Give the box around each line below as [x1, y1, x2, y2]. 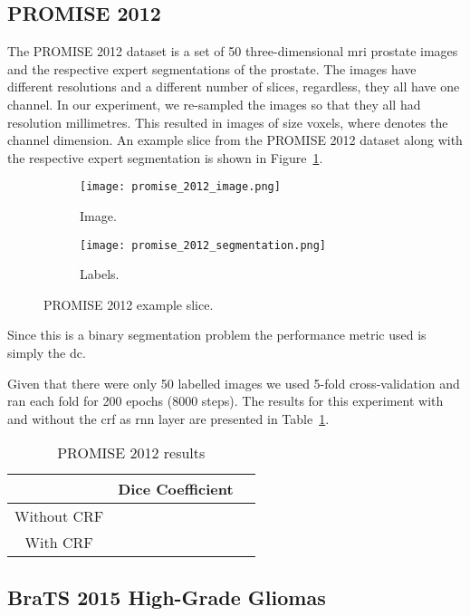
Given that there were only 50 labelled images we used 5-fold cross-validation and [7, 373, 460, 392]
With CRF [24, 532, 93, 553]
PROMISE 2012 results [57, 442, 206, 464]
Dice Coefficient [118, 478, 234, 500]
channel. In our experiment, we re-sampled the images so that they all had [7, 94, 421, 113]
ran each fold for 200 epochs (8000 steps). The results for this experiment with [7, 391, 444, 410]
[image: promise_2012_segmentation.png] [80, 238, 327, 252]
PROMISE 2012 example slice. [43, 294, 214, 313]
